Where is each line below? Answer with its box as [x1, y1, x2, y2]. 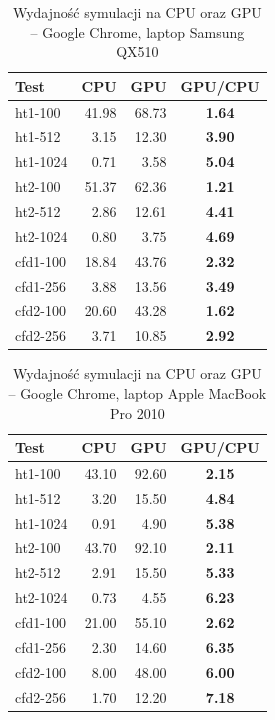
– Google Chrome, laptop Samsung [30, 21, 245, 42]
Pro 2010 [110, 402, 165, 423]
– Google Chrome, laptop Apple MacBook [8, 382, 267, 403]
